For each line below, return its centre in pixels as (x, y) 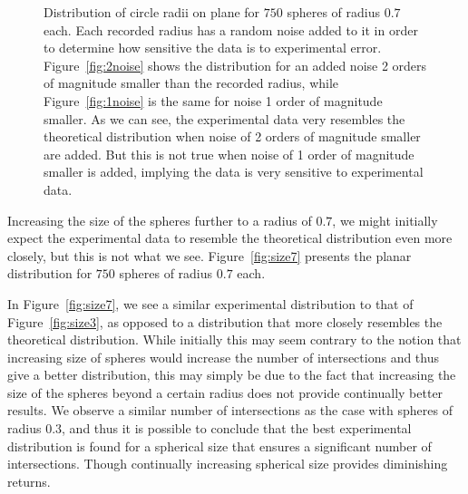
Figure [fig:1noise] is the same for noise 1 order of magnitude (213, 100)
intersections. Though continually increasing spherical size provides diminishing (228, 464)
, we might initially (385, 220)
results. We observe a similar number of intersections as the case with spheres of (230, 410)
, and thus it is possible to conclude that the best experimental (237, 428)
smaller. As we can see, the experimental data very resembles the (224, 118)
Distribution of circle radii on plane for (152, 12)
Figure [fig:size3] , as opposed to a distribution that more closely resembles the (225, 321)
